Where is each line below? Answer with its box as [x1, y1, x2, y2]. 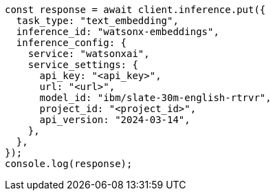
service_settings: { [27, 59, 138, 70]
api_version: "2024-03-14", [39, 114, 190, 125]
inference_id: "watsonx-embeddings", [16, 26, 219, 37]
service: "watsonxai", [27, 48, 150, 59]
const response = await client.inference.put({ [5, 4, 266, 15]
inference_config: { [16, 37, 127, 48]
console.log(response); [5, 158, 133, 169]
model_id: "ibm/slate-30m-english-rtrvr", [39, 92, 272, 103]
